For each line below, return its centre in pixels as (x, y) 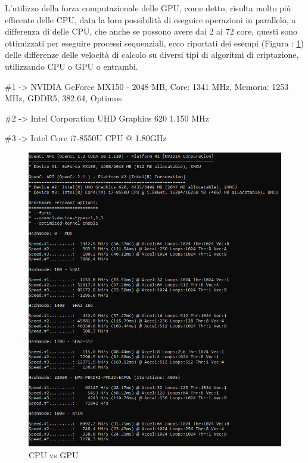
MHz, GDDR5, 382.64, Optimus (63, 98)
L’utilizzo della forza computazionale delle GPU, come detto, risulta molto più (148, 8)
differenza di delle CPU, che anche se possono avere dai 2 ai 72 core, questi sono (151, 31)
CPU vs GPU (54, 454)
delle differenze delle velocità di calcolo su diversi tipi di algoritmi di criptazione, (152, 55)
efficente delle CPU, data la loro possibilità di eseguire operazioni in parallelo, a (150, 19)
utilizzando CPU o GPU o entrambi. (71, 66)
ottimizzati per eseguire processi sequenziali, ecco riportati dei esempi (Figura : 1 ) (155, 43)
